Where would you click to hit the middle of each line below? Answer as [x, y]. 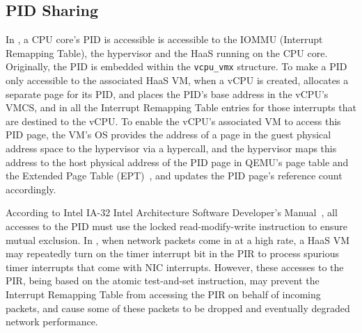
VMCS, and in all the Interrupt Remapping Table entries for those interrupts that [181, 107]
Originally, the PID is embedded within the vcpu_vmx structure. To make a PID [176, 66]
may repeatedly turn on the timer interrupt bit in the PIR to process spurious [172, 253]
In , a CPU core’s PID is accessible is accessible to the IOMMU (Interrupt [164, 39]
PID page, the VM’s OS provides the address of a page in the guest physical [168, 135]
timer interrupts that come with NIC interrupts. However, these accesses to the [175, 267]
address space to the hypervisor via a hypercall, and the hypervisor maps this [171, 148]
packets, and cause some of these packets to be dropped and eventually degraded [178, 308]
